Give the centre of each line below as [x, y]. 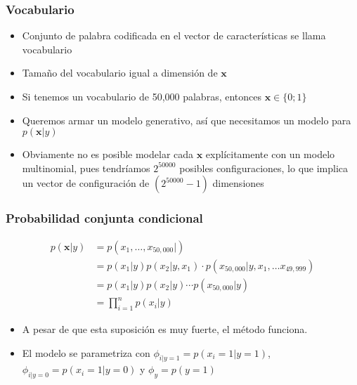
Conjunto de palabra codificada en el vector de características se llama [174, 35]
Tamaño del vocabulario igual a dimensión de [120, 73]
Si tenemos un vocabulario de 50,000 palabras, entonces [142, 96]
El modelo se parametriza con [86, 352]
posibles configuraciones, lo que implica [264, 168]
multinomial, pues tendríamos [86, 168]
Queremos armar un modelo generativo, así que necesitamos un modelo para [187, 120]
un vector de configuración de [86, 183]
